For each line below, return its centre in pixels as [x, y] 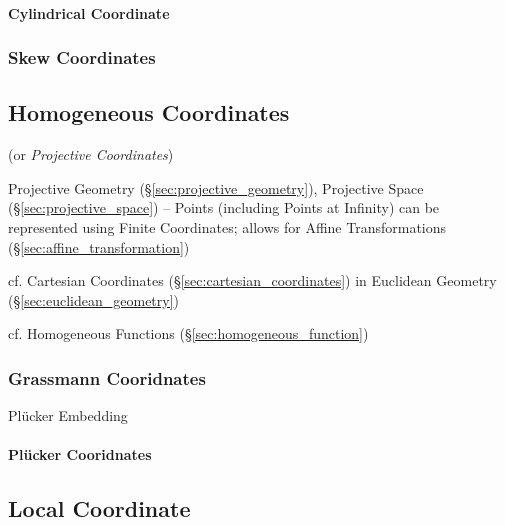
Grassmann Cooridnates [107, 377]
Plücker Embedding [68, 415]
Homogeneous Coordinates [149, 112]
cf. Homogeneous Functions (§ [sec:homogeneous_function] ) [188, 333]
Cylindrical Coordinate [89, 12]
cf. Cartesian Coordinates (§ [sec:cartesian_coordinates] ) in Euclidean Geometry [252, 280]
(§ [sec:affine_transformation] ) [99, 246]
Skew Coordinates [82, 57]
